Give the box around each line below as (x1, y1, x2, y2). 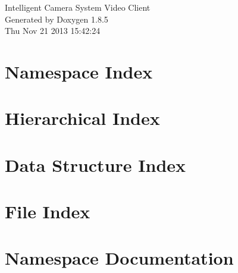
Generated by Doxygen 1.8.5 (5, 12, 108, 25)
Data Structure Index (5, 152, 186, 177)
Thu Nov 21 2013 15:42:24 (5, 24, 101, 37)
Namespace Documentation (5, 246, 234, 270)
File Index (5, 199, 90, 224)
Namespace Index (5, 59, 153, 83)
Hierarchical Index (5, 106, 160, 130)
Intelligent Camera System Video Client (5, 1, 151, 13)
